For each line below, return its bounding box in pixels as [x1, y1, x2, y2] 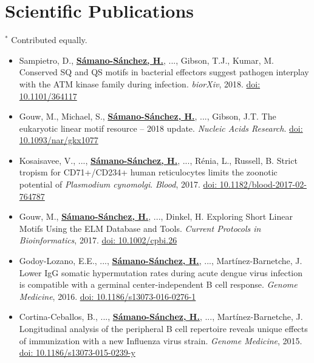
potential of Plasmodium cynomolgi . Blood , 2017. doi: [19, 178, 217, 191]
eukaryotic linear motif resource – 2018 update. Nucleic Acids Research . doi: [19, 121, 303, 134]
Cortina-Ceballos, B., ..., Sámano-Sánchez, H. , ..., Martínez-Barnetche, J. [19, 310, 303, 323]
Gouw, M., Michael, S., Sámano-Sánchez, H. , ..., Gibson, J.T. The [19, 110, 276, 123]
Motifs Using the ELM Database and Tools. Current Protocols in [19, 222, 261, 234]
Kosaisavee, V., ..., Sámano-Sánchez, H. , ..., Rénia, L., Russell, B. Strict [19, 154, 298, 166]
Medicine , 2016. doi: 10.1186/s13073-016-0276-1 [19, 290, 196, 302]
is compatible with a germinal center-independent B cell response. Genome [19, 278, 298, 291]
